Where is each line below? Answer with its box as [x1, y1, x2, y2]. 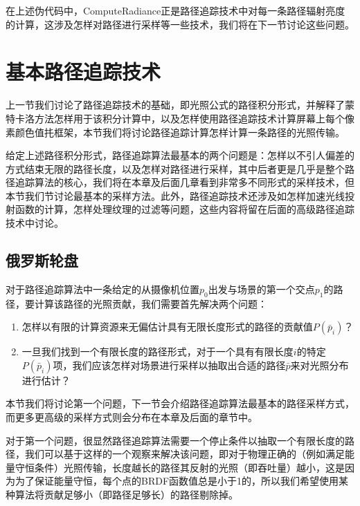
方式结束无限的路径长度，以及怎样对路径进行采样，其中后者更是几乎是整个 [6, 161, 345, 176]
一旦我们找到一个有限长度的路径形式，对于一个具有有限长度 [21, 344, 294, 359]
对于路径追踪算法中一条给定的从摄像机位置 [6, 281, 199, 296]
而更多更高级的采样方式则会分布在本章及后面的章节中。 [6, 410, 258, 424]
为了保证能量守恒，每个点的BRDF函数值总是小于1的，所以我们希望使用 [15, 474, 339, 488]
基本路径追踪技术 [6, 57, 161, 86]
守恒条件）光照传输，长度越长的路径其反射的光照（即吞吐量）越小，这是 [15, 460, 345, 474]
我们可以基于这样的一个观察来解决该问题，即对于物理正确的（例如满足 [24, 447, 345, 461]
